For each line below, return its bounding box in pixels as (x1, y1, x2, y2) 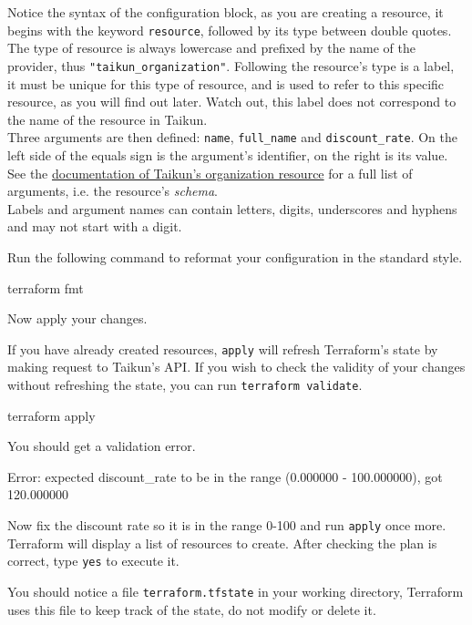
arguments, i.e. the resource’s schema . (7, 181, 218, 200)
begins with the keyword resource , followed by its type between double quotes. (7, 20, 452, 39)
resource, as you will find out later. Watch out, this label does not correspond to (7, 92, 457, 111)
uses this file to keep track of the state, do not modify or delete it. (7, 599, 376, 619)
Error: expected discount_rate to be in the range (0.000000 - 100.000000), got (7, 466, 443, 486)
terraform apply (7, 405, 96, 425)
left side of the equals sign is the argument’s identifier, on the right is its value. (7, 145, 448, 164)
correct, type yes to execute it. (7, 551, 180, 570)
